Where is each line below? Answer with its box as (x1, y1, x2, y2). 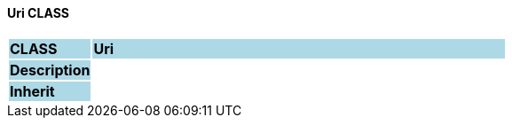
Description (10, 60, 91, 79)
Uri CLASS (7, 5, 69, 20)
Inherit (10, 82, 55, 100)
